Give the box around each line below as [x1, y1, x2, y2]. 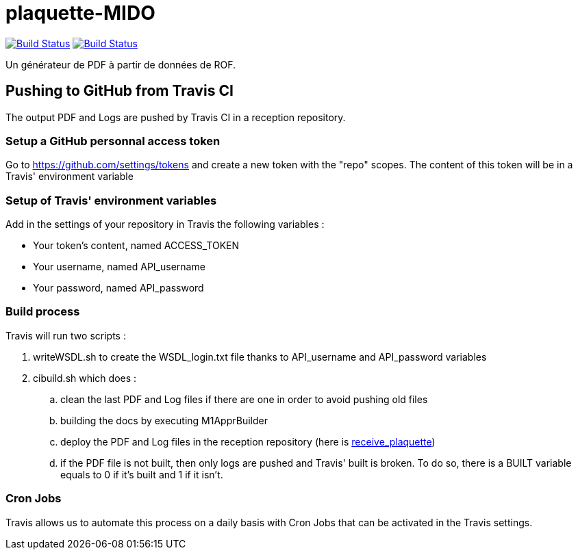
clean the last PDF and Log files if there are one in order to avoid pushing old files [60, 393, 428, 405]
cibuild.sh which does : [33, 372, 137, 384]
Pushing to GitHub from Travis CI [5, 82, 234, 100]
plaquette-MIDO [5, 1, 155, 25]
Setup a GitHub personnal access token [5, 133, 221, 148]
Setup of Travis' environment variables [5, 193, 217, 207]
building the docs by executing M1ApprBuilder [60, 414, 268, 426]
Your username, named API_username [33, 261, 205, 273]
